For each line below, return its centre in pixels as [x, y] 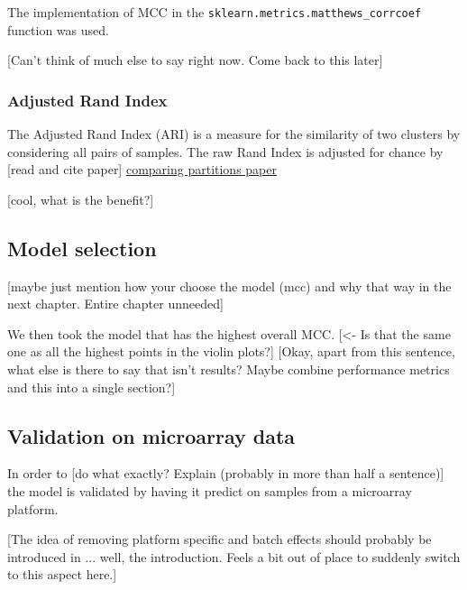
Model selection [82, 248]
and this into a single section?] [92, 387]
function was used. [58, 29]
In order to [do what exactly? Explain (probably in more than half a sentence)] [226, 473]
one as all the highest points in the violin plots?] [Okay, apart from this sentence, [231, 351]
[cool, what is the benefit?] [81, 199]
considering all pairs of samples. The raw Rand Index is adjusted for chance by [225, 151]
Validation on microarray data [151, 435]
